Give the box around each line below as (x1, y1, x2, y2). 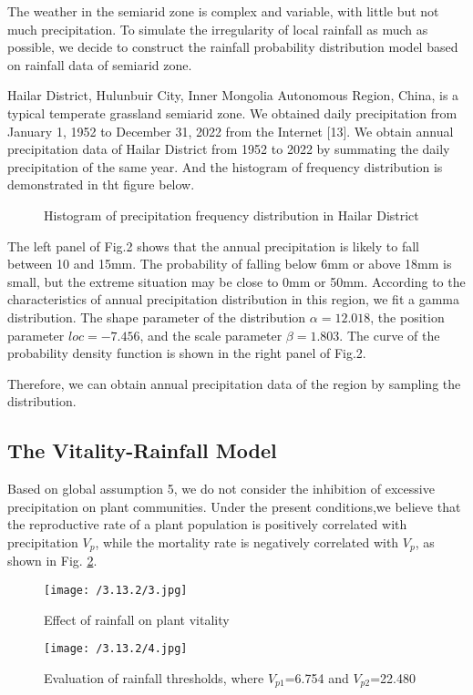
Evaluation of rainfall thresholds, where (44, 668, 264, 687)
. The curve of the (339, 325, 440, 344)
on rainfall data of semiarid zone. (7, 55, 192, 74)
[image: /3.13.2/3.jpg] (44, 583, 188, 597)
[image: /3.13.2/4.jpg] (44, 642, 188, 656)
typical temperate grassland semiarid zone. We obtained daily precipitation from (7, 103, 458, 122)
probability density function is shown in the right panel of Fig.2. (7, 343, 366, 363)
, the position (370, 307, 445, 326)
